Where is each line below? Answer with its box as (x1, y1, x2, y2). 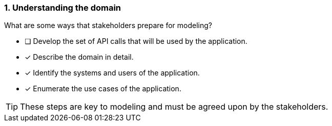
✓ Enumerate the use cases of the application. (25, 84, 181, 93)
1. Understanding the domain (4, 3, 121, 13)
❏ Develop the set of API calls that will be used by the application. (25, 37, 247, 46)
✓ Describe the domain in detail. (25, 53, 134, 62)
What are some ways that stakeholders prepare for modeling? (4, 21, 213, 30)
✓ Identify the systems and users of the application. (25, 68, 200, 78)
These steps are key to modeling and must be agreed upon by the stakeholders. (20, 102, 328, 112)
